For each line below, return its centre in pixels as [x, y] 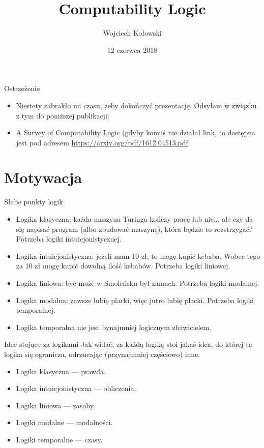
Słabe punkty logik [34, 202]
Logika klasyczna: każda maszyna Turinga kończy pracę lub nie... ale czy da [135, 219]
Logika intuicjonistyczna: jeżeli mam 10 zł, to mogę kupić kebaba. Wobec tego [138, 256]
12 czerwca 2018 [132, 50]
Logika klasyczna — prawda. [61, 371]
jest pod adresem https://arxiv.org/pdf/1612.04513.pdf [102, 142]
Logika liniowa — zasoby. [55, 405]
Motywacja [43, 177]
